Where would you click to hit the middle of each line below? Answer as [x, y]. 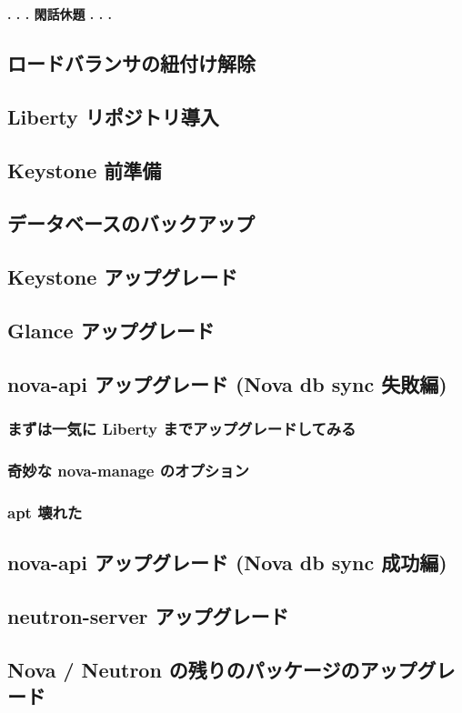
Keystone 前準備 [85, 170]
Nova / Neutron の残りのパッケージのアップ [212, 669]
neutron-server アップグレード [148, 615]
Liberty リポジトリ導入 [113, 116]
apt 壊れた [45, 512]
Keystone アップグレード [123, 277]
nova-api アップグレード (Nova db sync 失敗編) [227, 383]
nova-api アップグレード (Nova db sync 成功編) [227, 562]
